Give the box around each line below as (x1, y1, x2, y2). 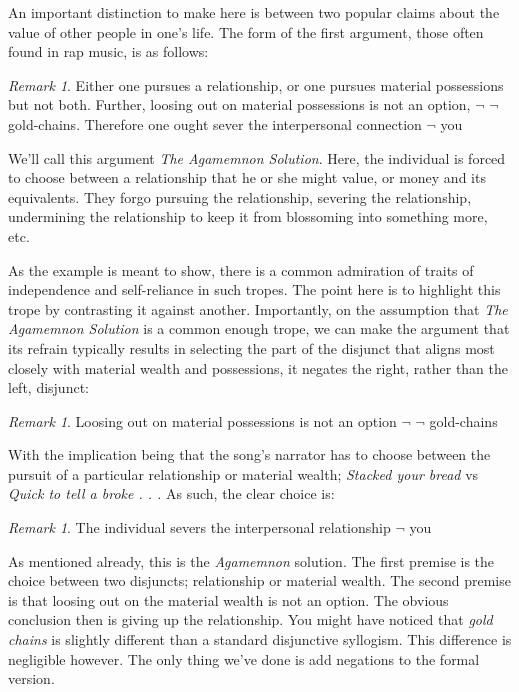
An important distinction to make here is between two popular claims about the (8, 2, 500, 22)
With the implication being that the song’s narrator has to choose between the (8, 444, 491, 465)
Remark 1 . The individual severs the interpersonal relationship (8, 517, 391, 538)
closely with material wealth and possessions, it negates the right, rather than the (8, 357, 509, 378)
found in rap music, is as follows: (8, 41, 209, 62)
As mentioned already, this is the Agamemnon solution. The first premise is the (8, 550, 495, 571)
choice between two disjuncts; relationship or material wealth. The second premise (8, 570, 511, 591)
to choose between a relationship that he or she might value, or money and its (8, 167, 486, 188)
